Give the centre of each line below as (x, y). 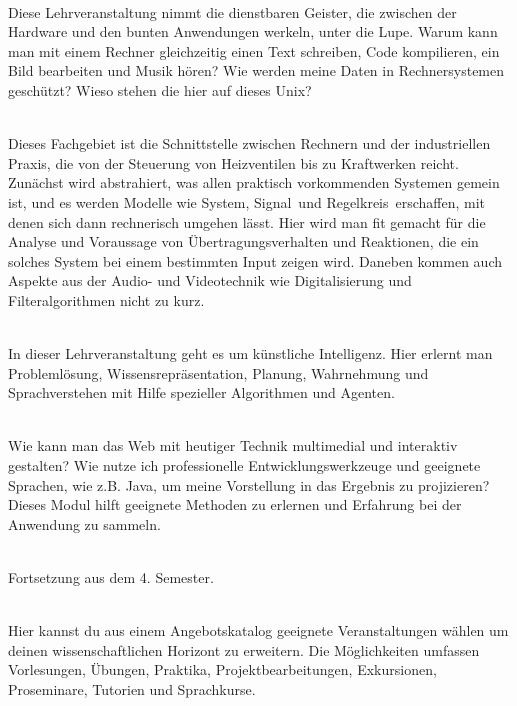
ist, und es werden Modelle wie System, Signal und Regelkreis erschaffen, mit (247, 201)
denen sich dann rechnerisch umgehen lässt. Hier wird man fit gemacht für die (247, 221)
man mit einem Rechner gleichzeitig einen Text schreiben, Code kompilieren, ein (254, 50)
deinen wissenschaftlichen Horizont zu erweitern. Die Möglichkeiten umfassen (244, 649)
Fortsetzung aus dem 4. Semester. (111, 577)
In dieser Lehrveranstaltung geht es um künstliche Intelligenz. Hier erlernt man (250, 353)
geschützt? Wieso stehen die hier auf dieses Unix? (160, 89)
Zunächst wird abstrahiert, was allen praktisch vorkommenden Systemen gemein (254, 182)
